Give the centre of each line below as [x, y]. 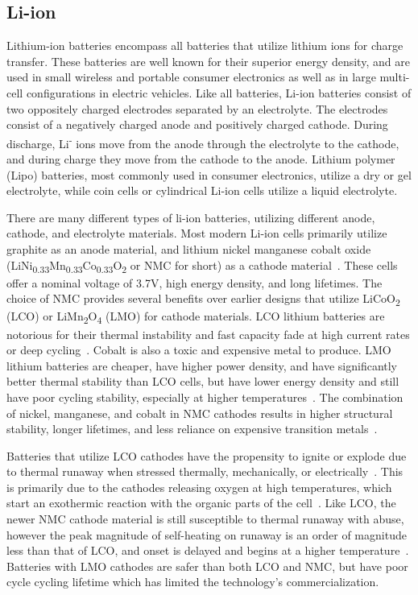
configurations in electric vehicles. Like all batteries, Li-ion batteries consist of [219, 92]
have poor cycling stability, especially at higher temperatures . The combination [205, 397]
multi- [395, 77]
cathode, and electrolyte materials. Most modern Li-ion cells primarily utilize [197, 233]
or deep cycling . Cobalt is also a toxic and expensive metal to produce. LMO [199, 350]
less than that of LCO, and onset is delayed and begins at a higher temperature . [208, 550]
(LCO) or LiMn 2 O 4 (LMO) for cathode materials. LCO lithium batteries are [196, 317]
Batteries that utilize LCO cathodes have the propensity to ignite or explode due [207, 455]
